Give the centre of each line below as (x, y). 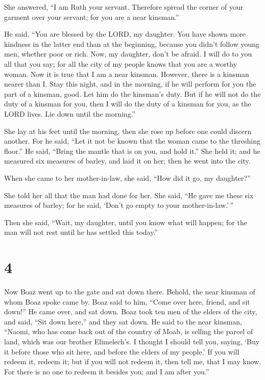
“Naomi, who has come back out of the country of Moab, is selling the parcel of (129, 331)
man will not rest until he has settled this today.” (81, 232)
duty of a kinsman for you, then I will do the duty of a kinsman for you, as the (128, 104)
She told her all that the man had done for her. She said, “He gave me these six (129, 195)
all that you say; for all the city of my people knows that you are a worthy (121, 63)
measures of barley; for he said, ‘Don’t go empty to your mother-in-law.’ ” (119, 205)
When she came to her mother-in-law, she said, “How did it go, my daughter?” (127, 178)
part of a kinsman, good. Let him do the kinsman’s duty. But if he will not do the (132, 93)
